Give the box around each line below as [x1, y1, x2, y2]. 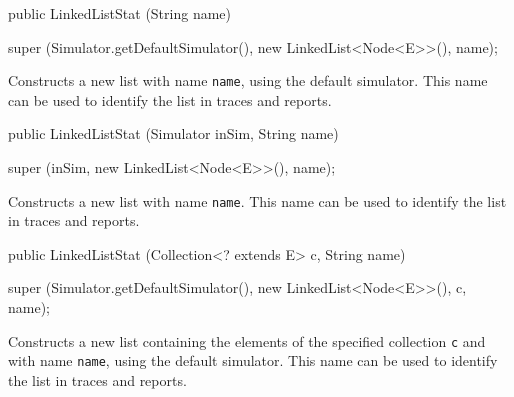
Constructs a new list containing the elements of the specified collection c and [8, 330, 486, 351]
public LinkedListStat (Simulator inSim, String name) [8, 123, 339, 144]
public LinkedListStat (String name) [8, 3, 231, 23]
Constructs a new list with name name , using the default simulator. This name [8, 70, 488, 91]
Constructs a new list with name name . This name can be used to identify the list [8, 190, 507, 211]
